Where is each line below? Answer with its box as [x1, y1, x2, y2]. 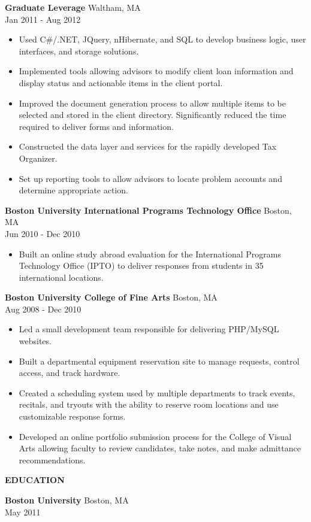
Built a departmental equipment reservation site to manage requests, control [19, 354, 300, 367]
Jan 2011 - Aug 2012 [5, 13, 81, 25]
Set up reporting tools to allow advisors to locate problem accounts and [19, 172, 282, 184]
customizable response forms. [19, 410, 126, 423]
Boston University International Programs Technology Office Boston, [5, 204, 292, 216]
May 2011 [5, 505, 41, 518]
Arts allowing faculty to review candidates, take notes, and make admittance [19, 442, 301, 454]
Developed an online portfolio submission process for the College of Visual [19, 430, 292, 442]
